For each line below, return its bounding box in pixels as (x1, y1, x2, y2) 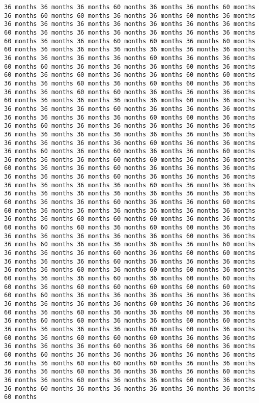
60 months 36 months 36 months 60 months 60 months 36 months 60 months (4, 37, 255, 45)
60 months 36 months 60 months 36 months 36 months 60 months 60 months (4, 71, 255, 79)
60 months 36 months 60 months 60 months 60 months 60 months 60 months (4, 283, 255, 291)
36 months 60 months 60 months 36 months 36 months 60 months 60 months (4, 317, 255, 325)
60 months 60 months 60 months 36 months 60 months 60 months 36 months (4, 224, 255, 232)
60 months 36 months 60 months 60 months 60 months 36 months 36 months (4, 334, 255, 341)
